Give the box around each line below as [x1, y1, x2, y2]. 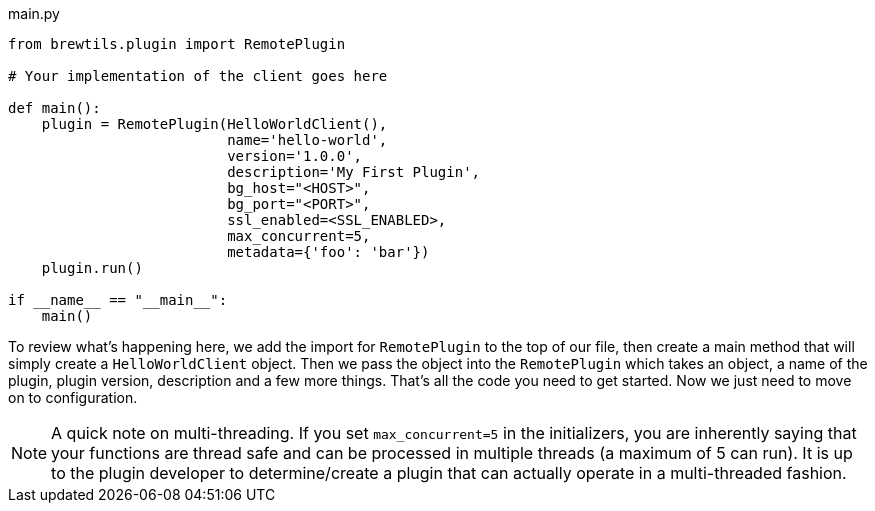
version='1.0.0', [227, 148, 363, 164]
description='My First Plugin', [227, 164, 481, 180]
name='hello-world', [227, 132, 388, 148]
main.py [8, 5, 60, 22]
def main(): [8, 100, 101, 116]
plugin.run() [41, 260, 143, 276]
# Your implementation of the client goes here [8, 68, 388, 84]
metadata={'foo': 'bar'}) [227, 244, 430, 260]
